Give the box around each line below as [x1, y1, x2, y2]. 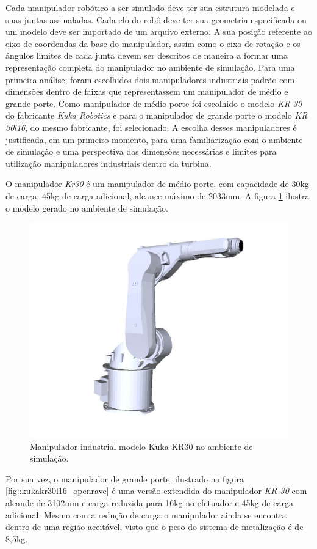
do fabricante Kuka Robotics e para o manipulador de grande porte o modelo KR [5, 109, 308, 122]
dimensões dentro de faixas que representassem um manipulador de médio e [5, 85, 288, 98]
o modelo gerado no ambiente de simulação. [5, 201, 168, 214]
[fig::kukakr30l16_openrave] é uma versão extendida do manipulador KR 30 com [5, 484, 307, 497]
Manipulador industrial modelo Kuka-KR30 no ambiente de [30, 440, 253, 452]
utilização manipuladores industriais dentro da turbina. [5, 157, 212, 169]
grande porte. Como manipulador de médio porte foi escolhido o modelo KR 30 [5, 97, 302, 109]
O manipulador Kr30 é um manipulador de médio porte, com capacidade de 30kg [5, 177, 309, 190]
